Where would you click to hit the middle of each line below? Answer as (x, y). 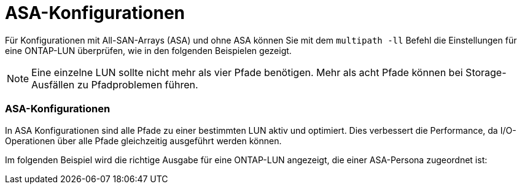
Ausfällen (53, 84)
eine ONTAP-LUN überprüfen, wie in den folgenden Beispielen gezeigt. (148, 50)
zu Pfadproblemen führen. (138, 84)
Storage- (486, 72)
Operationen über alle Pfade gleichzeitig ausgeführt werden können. (143, 141)
